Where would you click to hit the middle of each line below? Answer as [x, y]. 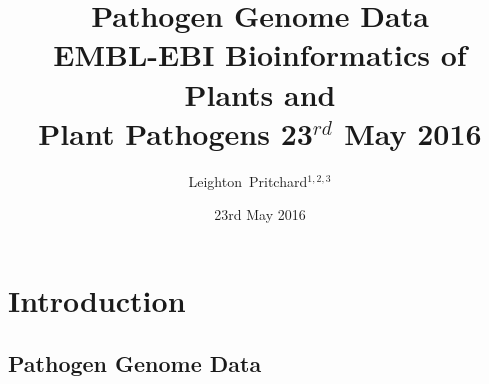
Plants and [260, 93]
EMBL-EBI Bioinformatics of [260, 54]
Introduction [97, 299]
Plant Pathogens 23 [175, 132]
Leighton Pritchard [248, 180]
